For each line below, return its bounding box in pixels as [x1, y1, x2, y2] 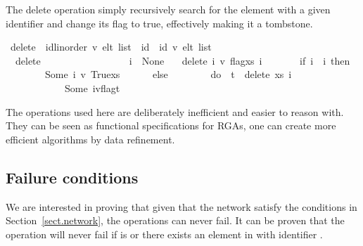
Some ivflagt [64, 80, 120, 95]
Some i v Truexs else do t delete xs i [44, 67, 292, 82]
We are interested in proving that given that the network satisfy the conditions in [6, 199, 357, 214]
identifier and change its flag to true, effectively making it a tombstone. [6, 15, 313, 30]
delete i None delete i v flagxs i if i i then [15, 53, 350, 67]
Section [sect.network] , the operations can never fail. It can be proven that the [6, 213, 345, 228]
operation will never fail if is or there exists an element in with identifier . [6, 226, 323, 241]
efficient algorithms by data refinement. [6, 131, 175, 146]
